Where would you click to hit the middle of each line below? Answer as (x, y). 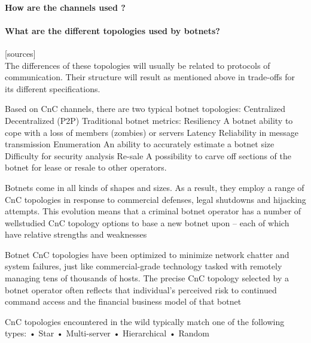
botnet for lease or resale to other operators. (86, 167)
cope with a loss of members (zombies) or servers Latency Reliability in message (152, 132)
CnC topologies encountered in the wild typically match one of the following (145, 321)
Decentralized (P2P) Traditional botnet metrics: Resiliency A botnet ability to (149, 120)
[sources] (20, 53)
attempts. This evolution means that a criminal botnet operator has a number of (153, 211)
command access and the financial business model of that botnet (123, 301)
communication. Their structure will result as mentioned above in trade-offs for (150, 77)
